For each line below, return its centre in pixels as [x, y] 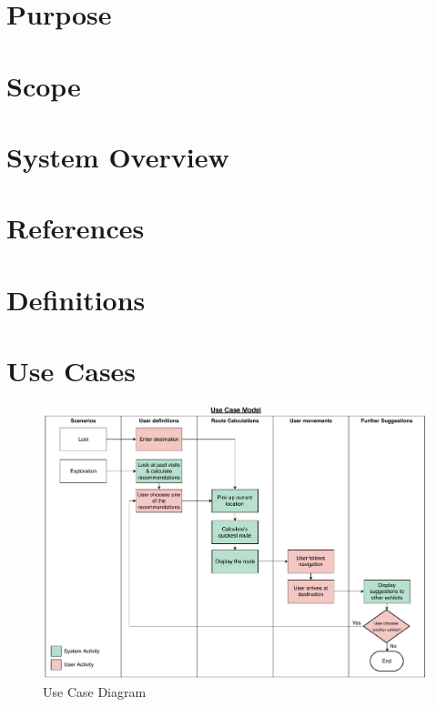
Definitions [76, 299]
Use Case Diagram [95, 692]
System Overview [118, 156]
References [76, 228]
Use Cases [71, 371]
